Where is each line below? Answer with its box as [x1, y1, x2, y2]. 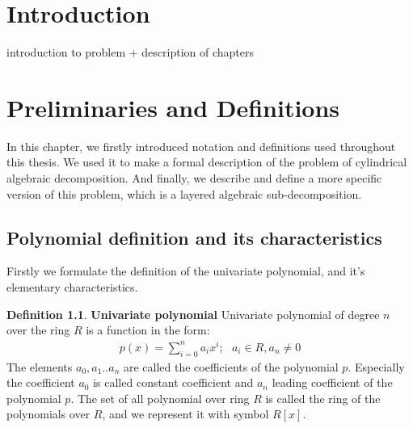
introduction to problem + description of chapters [6, 44, 255, 61]
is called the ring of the [265, 389, 381, 406]
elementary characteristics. [6, 279, 138, 296]
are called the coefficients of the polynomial [123, 358, 339, 375]
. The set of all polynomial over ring [70, 389, 250, 406]
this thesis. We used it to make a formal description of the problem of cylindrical [6, 153, 407, 170]
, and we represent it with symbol [102, 405, 269, 422]
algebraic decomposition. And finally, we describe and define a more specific [6, 170, 382, 187]
